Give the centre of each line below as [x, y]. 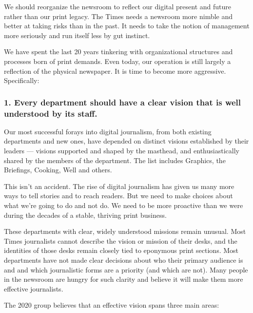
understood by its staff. [51, 113]
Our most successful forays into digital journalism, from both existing [108, 131]
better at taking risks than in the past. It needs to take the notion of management [127, 26]
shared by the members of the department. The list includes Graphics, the [115, 160]
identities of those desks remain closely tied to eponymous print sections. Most [121, 250]
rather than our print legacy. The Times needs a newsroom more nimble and [118, 16]
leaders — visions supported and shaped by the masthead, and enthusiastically [122, 151]
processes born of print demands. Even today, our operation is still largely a [117, 61]
